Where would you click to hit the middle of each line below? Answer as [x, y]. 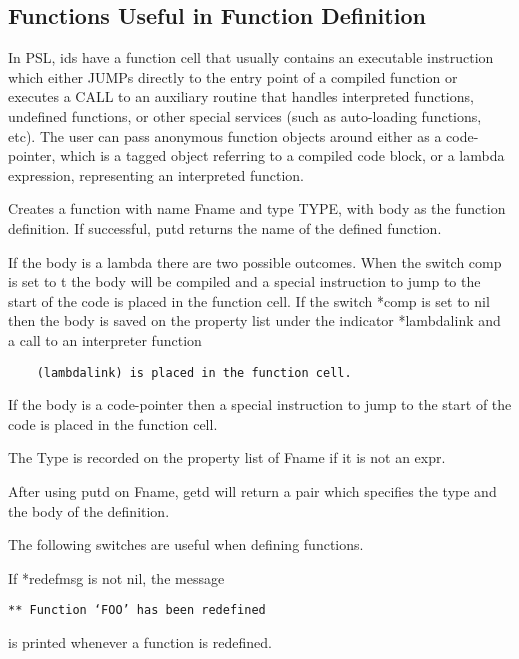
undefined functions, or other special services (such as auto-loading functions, [245, 115]
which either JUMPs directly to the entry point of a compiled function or [233, 76]
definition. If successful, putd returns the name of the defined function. [225, 227]
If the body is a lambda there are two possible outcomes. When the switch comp [255, 261]
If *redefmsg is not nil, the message [116, 577]
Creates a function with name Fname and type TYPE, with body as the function [257, 208]
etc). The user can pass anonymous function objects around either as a [225, 135]
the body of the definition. [89, 510]
